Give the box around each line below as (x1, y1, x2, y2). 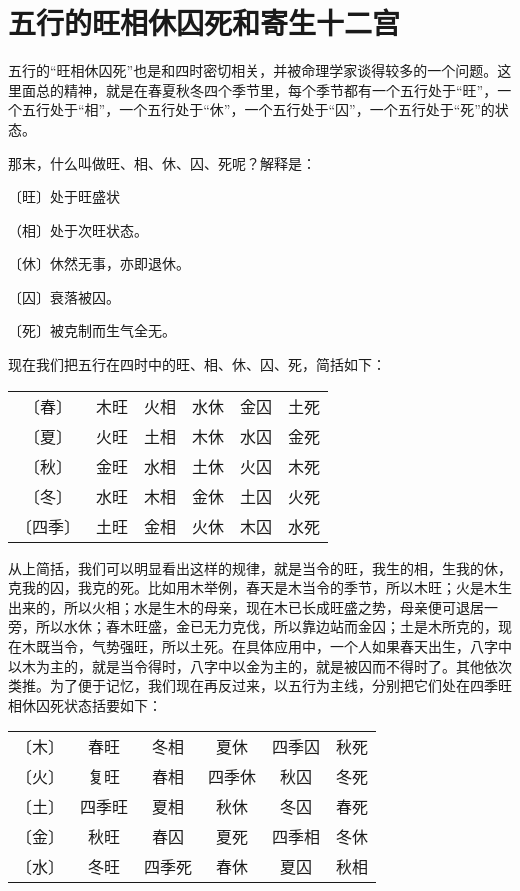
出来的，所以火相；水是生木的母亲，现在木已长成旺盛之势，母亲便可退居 (8, 596, 484, 617)
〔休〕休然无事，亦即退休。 (8, 253, 190, 274)
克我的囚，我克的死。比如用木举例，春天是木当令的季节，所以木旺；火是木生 (8, 577, 512, 598)
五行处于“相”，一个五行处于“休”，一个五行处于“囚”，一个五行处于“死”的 (21, 99, 495, 120)
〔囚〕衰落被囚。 (8, 286, 120, 307)
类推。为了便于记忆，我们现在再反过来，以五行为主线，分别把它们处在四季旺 (8, 675, 512, 696)
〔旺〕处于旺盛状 (8, 186, 120, 207)
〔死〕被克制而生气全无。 (8, 320, 176, 341)
